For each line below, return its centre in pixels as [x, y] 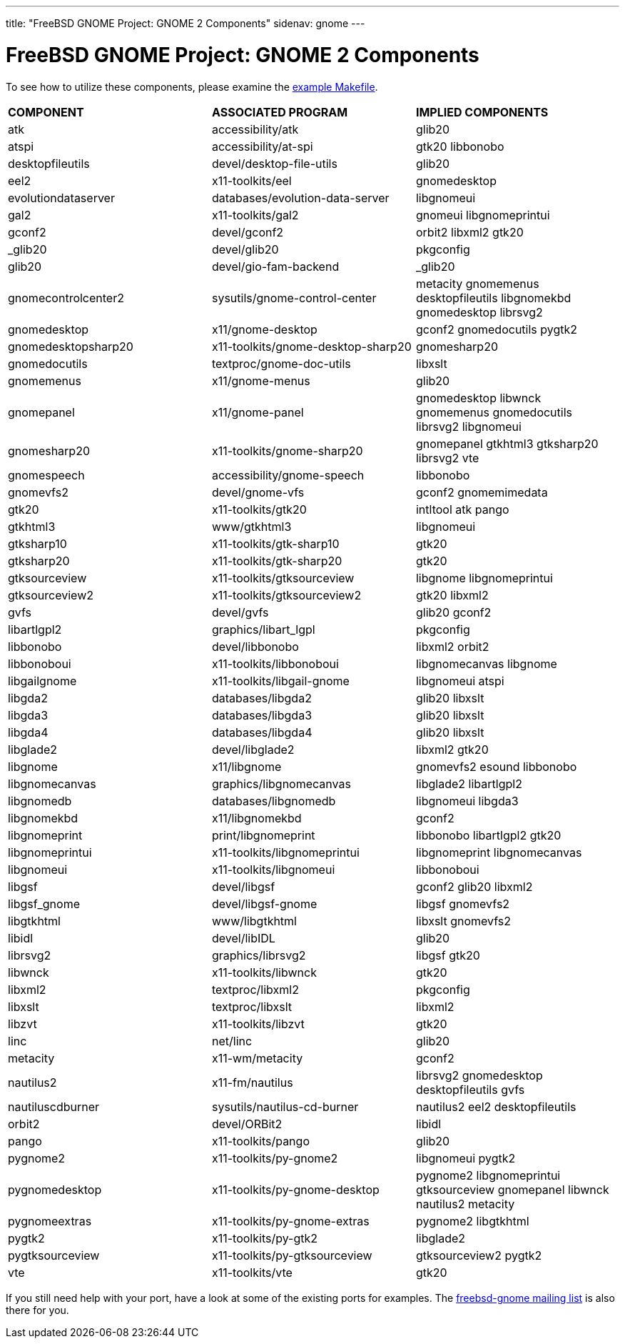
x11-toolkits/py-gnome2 [275, 1158]
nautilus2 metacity [465, 1204]
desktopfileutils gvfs [470, 1089]
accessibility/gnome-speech [288, 475]
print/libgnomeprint [263, 835]
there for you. [37, 1310]
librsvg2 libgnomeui [468, 426]
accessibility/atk [255, 129]
